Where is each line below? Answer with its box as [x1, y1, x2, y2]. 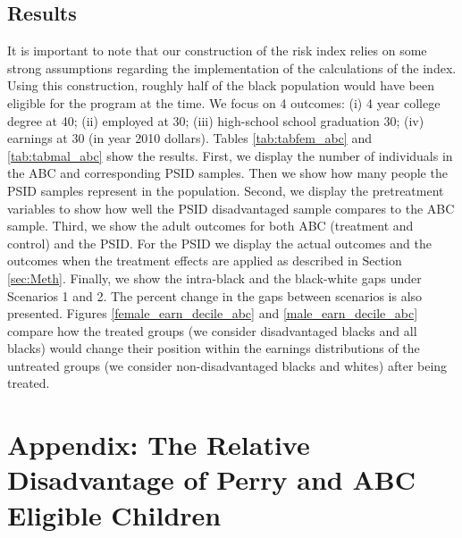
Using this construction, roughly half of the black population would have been [7, 76, 434, 95]
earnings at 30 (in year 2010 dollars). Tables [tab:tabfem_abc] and [7, 129, 372, 147]
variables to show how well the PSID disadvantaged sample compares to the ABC [7, 198, 455, 217]
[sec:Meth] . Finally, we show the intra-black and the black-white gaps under [7, 268, 422, 287]
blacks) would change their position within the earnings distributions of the [7, 339, 420, 357]
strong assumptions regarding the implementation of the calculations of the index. [7, 58, 457, 77]
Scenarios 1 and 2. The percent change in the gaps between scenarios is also [7, 286, 423, 305]
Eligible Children [7, 496, 222, 533]
